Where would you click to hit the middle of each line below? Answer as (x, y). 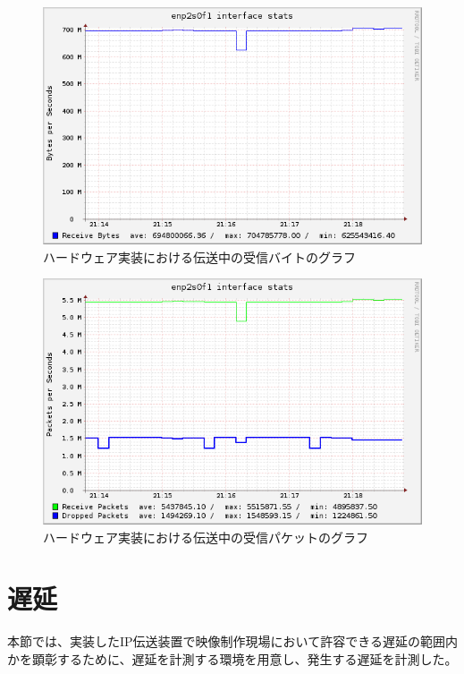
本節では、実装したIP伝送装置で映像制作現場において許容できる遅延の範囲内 (232, 641)
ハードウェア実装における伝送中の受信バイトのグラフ (199, 256)
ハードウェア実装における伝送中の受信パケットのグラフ (206, 537)
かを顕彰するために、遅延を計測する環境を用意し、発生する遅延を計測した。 (232, 658)
